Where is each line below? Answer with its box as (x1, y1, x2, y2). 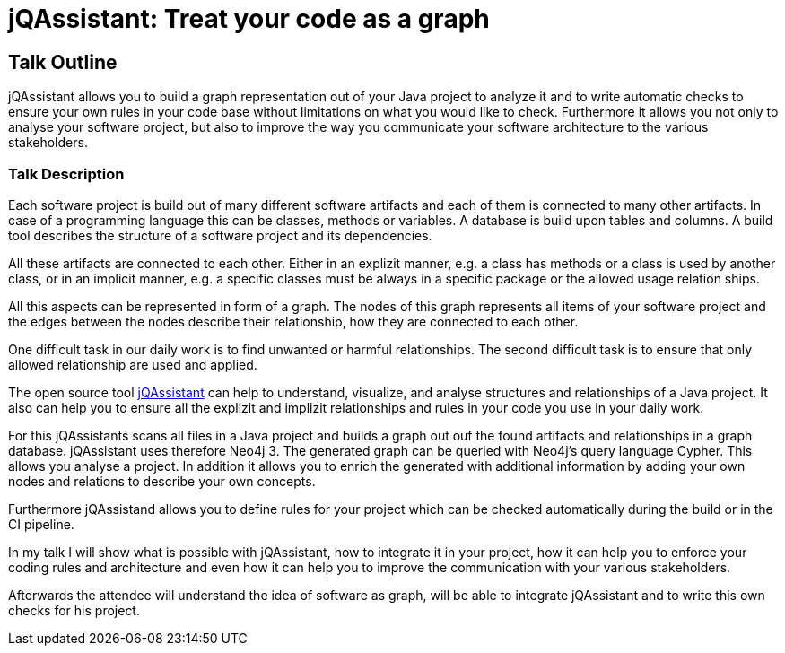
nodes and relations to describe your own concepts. (8, 473, 316, 489)
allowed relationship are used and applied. (8, 356, 257, 372)
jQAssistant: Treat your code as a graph (8, 4, 490, 34)
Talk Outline (8, 50, 118, 74)
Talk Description (8, 164, 125, 183)
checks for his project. (8, 602, 140, 618)
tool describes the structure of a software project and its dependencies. (8, 227, 432, 243)
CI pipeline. (8, 516, 74, 532)
